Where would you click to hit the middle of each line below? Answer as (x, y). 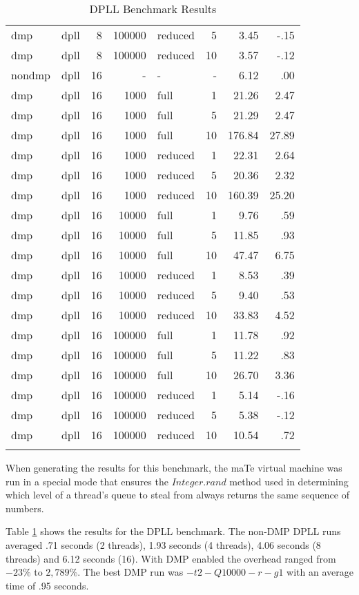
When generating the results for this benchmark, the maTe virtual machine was (174, 467)
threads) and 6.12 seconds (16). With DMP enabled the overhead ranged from (171, 558)
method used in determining (289, 481)
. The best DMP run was (130, 572)
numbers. (25, 508)
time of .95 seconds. (47, 585)
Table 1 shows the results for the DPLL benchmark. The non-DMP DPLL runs (173, 531)
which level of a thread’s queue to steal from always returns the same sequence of (177, 495)
